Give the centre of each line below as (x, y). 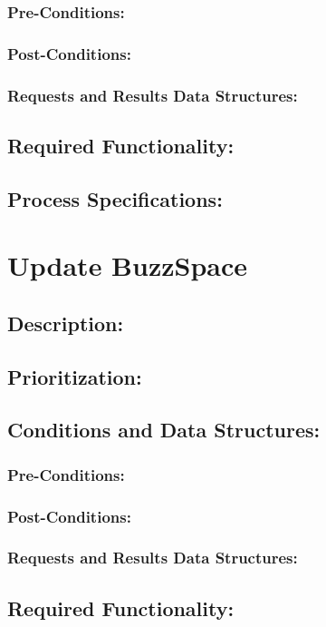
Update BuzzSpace (128, 265)
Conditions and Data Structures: (164, 430)
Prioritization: (75, 376)
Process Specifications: (115, 198)
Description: (66, 323)
